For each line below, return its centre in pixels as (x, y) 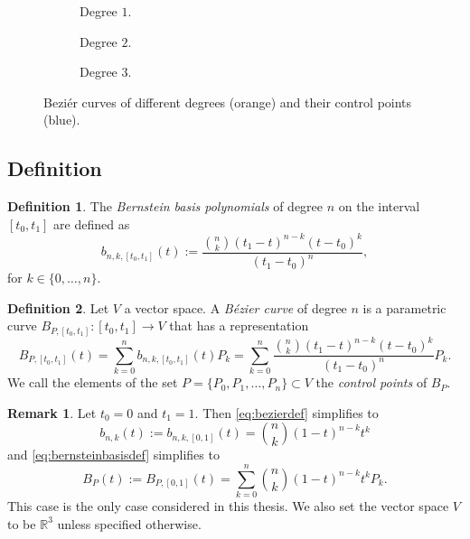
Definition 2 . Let (58, 307)
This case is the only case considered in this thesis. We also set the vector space (228, 506)
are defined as (92, 223)
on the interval (379, 206)
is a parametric (404, 307)
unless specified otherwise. (129, 523)
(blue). (62, 120)
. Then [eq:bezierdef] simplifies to (287, 412)
